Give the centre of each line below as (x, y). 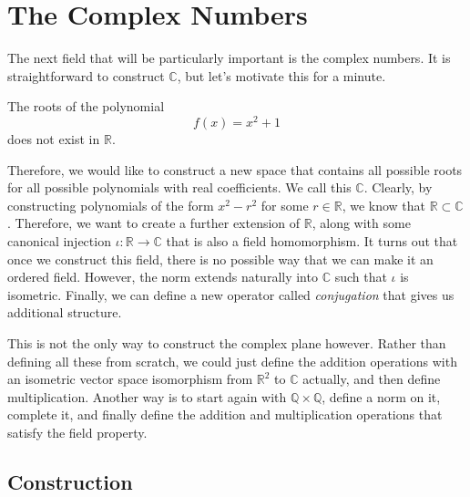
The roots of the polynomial (86, 106)
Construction (70, 481)
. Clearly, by (398, 187)
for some (285, 205)
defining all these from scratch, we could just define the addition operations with (232, 361)
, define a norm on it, (381, 396)
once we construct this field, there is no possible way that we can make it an (220, 259)
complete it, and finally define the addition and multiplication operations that (225, 414)
